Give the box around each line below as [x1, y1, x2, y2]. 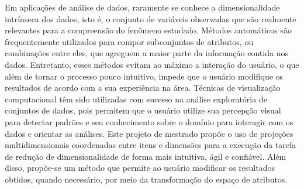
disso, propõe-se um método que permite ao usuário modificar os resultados [5, 161, 275, 174]
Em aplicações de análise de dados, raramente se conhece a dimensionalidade [5, 1, 280, 13]
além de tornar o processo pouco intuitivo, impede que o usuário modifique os [5, 70, 284, 82]
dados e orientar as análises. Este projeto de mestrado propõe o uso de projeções [5, 127, 293, 139]
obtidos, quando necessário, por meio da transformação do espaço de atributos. [5, 173, 288, 185]
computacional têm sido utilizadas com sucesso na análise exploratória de [5, 92, 267, 105]
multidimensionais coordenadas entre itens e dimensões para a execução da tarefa [5, 139, 296, 151]
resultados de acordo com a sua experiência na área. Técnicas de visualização [5, 81, 281, 94]
